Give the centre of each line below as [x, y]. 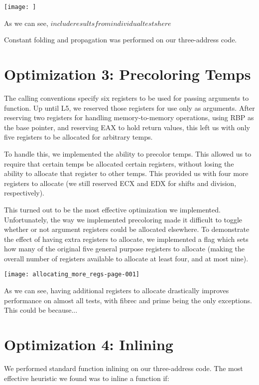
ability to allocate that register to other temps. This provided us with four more [126, 173]
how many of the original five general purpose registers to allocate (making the [125, 249]
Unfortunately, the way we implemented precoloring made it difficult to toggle [123, 219]
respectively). [24, 193]
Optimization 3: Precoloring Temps [128, 74]
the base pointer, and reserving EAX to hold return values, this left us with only [127, 127]
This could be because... [41, 310]
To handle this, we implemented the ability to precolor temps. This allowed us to [128, 153]
